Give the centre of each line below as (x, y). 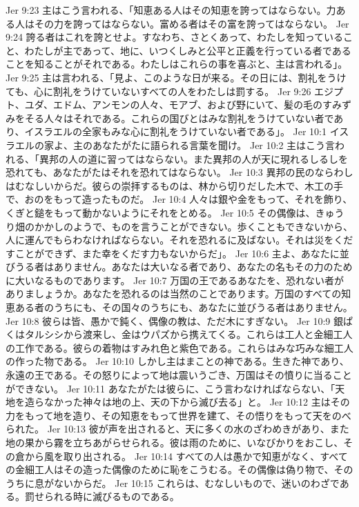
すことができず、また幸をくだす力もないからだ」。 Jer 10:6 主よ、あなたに (173, 253)
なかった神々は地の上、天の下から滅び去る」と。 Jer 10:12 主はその (197, 402)
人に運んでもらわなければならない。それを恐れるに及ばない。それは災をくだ (179, 240)
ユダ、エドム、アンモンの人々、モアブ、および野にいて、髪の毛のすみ (183, 105)
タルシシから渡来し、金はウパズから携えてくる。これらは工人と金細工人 (188, 334)
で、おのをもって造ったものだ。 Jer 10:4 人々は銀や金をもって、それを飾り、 (179, 199)
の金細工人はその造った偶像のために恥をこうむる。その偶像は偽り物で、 (170, 469)
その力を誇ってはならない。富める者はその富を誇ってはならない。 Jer (192, 23)
